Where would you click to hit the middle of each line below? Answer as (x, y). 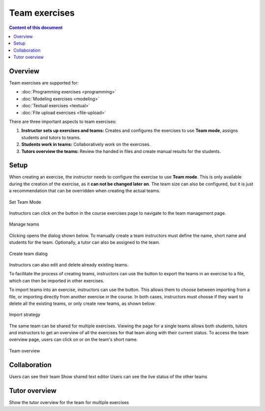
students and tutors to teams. (51, 137)
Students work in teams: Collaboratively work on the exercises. (86, 145)
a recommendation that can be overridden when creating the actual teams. (85, 191)
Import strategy (25, 315)
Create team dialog (28, 254)
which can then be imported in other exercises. (57, 281)
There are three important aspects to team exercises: (63, 121)
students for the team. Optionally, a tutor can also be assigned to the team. (85, 242)
